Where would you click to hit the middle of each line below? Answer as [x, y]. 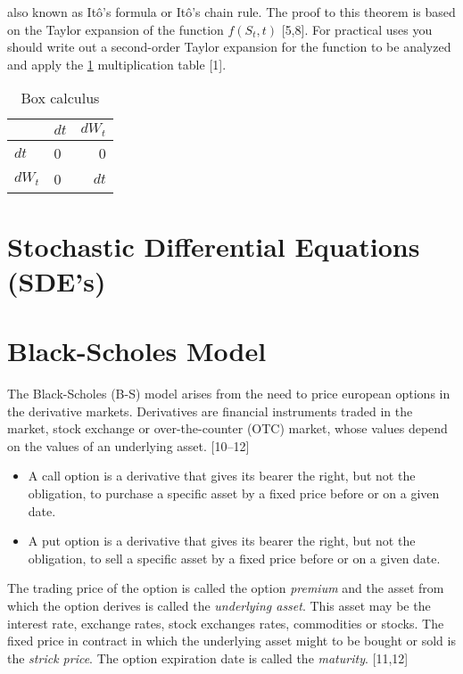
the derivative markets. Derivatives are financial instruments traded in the [210, 411]
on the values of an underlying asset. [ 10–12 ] [128, 445]
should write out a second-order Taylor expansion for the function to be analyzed [229, 47]
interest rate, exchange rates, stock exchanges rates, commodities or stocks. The [226, 623]
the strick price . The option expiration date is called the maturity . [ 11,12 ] [208, 658]
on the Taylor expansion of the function [116, 29]
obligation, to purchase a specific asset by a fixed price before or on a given [234, 493]
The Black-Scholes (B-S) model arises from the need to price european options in [229, 393]
